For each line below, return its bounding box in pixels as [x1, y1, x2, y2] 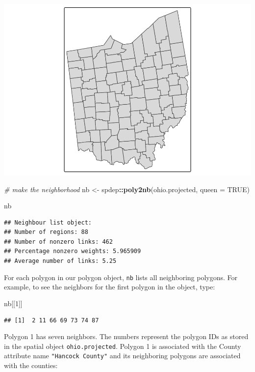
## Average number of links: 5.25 [4, 258, 117, 265]
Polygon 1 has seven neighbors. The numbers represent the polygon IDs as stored [4, 331, 249, 342]
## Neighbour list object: [4, 219, 92, 226]
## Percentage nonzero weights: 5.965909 [4, 248, 141, 255]
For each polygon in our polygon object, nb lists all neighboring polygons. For [4, 272, 238, 282]
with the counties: [4, 360, 58, 371]
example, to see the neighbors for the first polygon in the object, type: [4, 282, 215, 292]
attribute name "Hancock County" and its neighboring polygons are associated [4, 350, 241, 361]
